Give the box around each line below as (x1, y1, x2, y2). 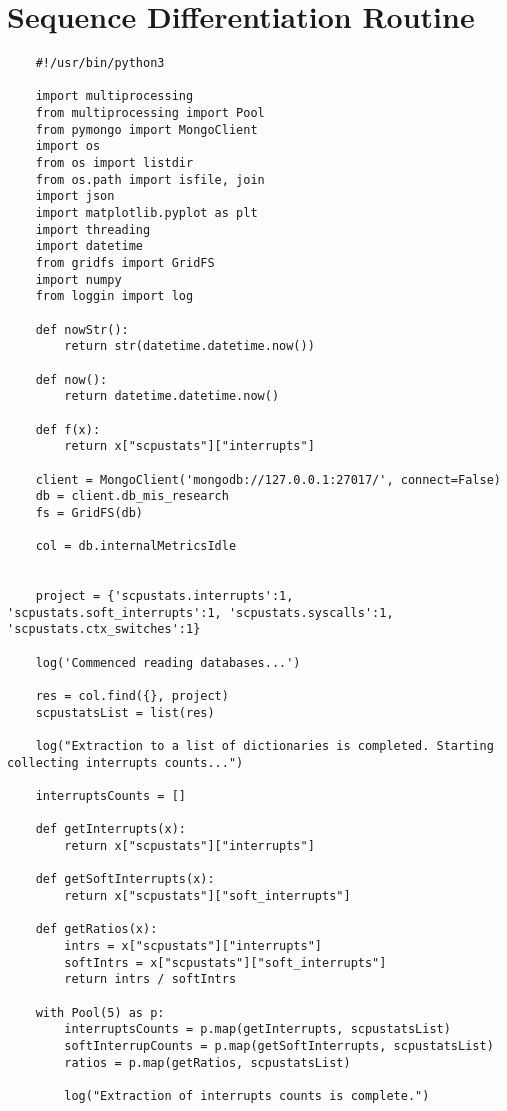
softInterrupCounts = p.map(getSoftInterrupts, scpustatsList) (64, 1038, 494, 1053)
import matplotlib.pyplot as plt (35, 206, 258, 221)
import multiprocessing (35, 89, 194, 104)
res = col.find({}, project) (35, 689, 229, 704)
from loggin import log (35, 289, 194, 304)
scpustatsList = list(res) (35, 705, 215, 720)
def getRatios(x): (35, 922, 158, 937)
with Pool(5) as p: (35, 1005, 165, 1020)
